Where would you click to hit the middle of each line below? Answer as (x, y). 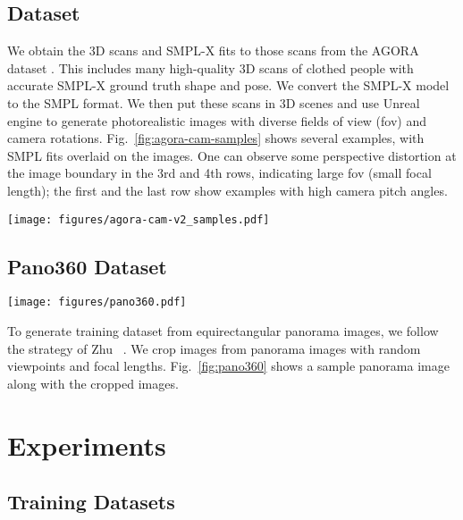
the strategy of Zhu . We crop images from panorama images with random (214, 348)
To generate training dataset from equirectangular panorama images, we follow (223, 331)
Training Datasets (91, 502)
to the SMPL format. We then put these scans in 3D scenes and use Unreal (214, 102)
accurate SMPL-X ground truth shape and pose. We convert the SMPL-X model (228, 85)
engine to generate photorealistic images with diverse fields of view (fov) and (217, 120)
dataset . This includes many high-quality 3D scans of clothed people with (210, 67)
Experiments (87, 445)
